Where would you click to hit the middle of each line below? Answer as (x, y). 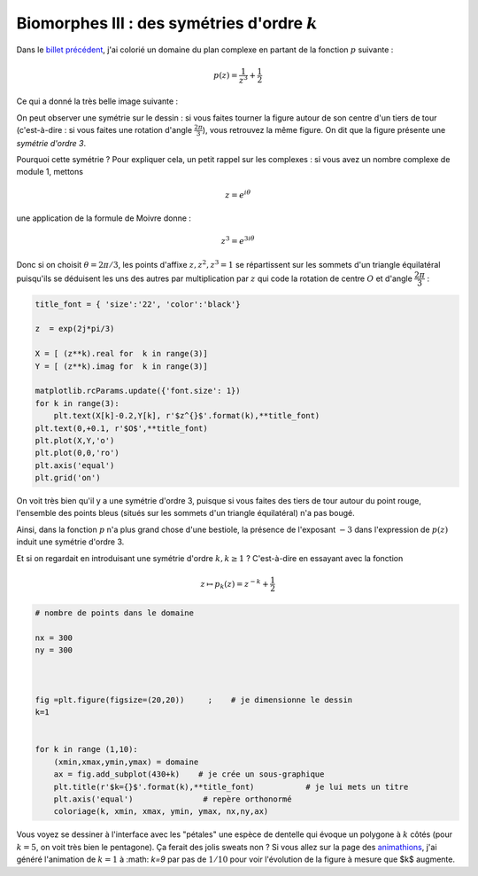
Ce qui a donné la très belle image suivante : (97, 101)
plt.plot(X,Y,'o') (75, 440)
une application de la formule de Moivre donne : (104, 218)
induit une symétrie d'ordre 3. (70, 542)
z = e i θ (238, 194)
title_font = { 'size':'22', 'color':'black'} (138, 304)
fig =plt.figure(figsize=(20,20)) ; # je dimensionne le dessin (194, 700)
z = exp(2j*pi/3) (75, 329)
